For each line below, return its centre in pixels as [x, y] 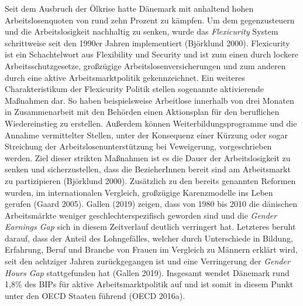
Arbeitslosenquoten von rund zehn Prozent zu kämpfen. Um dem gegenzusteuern [150, 20]
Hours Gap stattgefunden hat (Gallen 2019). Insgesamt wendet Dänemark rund [147, 272]
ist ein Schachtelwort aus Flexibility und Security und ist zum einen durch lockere [151, 54]
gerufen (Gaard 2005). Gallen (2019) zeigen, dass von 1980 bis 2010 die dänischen [151, 204]
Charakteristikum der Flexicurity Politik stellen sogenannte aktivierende [135, 89]
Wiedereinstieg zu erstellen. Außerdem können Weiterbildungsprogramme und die [151, 123]
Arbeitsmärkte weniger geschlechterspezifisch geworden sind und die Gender [141, 215]
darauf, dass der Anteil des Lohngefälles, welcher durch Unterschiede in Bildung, [149, 238]
